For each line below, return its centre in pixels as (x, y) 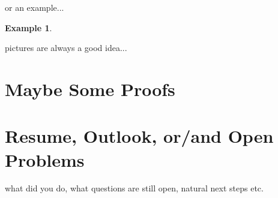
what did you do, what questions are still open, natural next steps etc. (134, 188)
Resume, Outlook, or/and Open (139, 136)
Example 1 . (29, 27)
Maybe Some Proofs (90, 88)
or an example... (35, 7)
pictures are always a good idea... (66, 48)
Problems (45, 159)
